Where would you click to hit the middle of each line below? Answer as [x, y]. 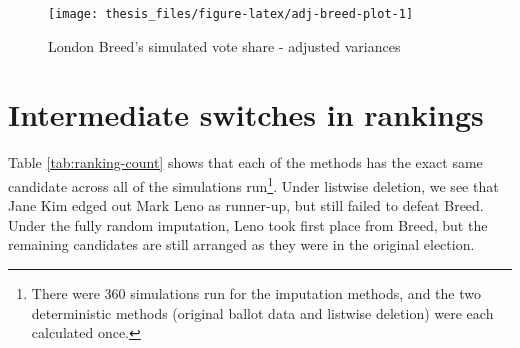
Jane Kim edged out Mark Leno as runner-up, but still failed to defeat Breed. [246, 205]
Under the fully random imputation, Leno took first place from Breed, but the [248, 224]
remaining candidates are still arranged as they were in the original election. [241, 244]
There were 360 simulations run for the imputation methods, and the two [256, 293]
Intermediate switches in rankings [246, 114]
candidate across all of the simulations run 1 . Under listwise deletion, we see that [253, 184]
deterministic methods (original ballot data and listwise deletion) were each [262, 312]
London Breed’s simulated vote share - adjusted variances [224, 45]
